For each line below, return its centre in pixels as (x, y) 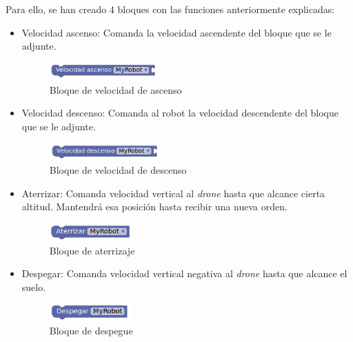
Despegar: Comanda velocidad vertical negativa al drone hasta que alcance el (184, 273)
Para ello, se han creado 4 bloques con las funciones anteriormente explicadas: (170, 9)
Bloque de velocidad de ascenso (115, 89)
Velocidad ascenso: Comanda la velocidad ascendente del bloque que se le (176, 32)
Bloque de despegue (91, 331)
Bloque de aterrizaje (92, 250)
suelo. (34, 286)
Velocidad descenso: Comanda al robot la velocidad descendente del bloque (180, 113)
